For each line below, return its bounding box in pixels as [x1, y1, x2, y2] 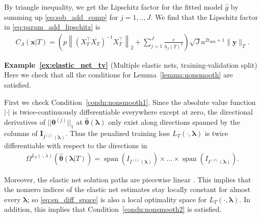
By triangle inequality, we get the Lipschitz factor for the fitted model [4, 2, 223, 12]
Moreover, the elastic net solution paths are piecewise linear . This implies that [4, 174, 251, 184]
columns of [4, 128, 38, 139]
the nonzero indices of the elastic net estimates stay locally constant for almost [4, 184, 251, 195]
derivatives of [4, 117, 46, 127]
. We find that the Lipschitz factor [150, 11, 258, 22]
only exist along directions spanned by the [108, 117, 240, 127]
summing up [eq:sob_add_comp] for [4, 11, 118, 22]
